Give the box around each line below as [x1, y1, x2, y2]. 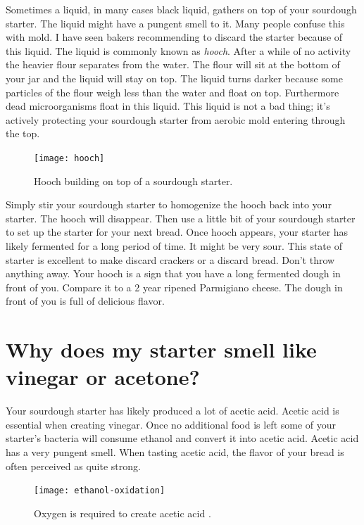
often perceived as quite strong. [6, 458, 141, 473]
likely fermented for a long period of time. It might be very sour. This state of [6, 238, 342, 253]
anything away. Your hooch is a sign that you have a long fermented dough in [6, 266, 341, 281]
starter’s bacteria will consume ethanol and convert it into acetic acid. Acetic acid [6, 431, 359, 445]
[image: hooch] [34, 153, 105, 163]
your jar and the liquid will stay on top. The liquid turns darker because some [6, 70, 343, 85]
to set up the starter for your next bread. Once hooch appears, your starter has [6, 224, 349, 239]
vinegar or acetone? [6, 362, 200, 391]
